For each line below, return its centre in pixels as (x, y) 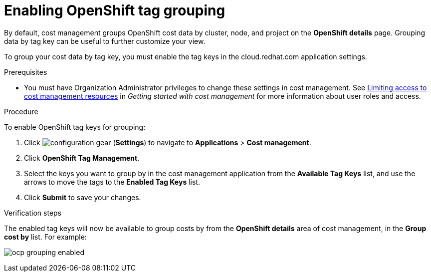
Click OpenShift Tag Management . (82, 158)
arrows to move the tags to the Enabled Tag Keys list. (112, 182)
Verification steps (33, 213)
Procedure (21, 111)
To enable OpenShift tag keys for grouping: (75, 127)
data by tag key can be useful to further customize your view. (105, 41)
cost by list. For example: (45, 237)
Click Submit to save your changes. (83, 197)
